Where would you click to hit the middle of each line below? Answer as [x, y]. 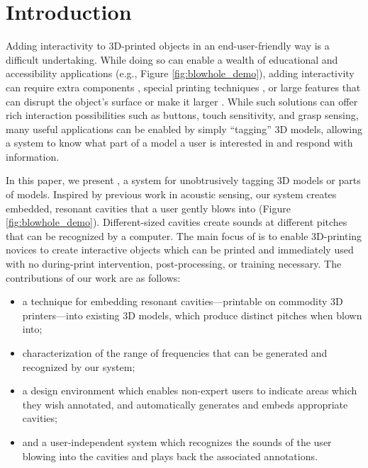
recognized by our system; [79, 366]
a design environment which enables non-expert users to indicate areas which [190, 390]
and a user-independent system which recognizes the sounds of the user [177, 441]
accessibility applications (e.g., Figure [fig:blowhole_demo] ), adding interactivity [180, 73]
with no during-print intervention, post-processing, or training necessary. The [174, 264]
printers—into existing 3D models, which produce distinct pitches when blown [192, 315]
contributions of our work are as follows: [93, 277]
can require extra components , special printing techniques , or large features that [183, 87]
